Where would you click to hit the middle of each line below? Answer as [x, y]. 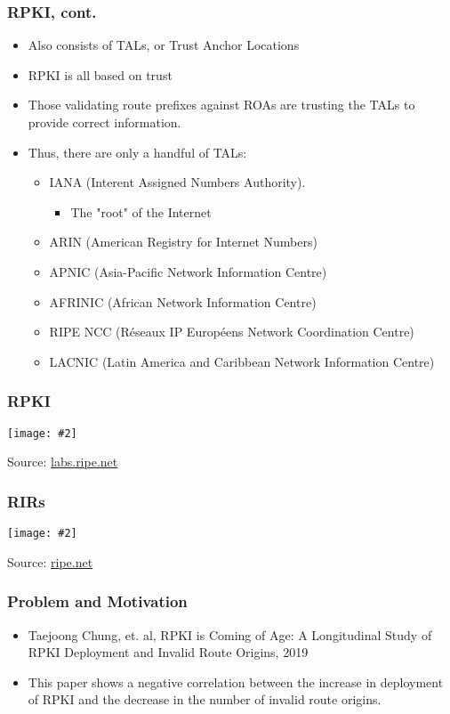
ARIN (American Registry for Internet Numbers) [183, 242]
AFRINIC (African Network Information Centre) [183, 301]
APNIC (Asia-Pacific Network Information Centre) [188, 271]
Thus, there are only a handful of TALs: [137, 152]
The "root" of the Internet [141, 211]
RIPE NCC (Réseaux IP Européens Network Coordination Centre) [232, 332]
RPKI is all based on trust [100, 74]
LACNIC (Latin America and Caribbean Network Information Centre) [242, 361]
